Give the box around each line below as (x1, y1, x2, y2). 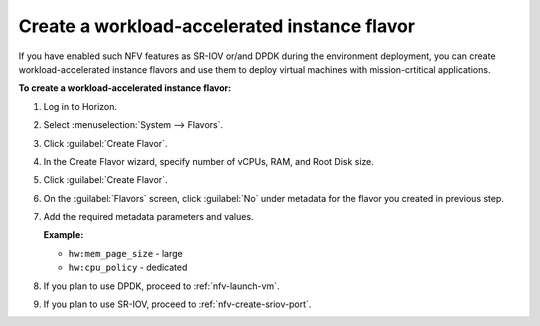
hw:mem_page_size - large (68, 247, 184, 259)
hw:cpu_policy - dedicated (68, 261, 188, 274)
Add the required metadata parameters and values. (43, 211, 254, 223)
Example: (43, 229, 84, 241)
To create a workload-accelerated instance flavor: (18, 82, 232, 94)
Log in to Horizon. (43, 100, 118, 112)
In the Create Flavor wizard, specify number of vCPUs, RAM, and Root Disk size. (43, 155, 375, 167)
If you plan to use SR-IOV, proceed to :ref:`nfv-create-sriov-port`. (43, 298, 312, 310)
